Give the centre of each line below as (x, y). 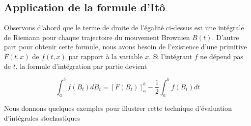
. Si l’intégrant (171, 56)
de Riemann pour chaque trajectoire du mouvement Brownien (97, 37)
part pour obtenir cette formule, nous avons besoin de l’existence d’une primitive (125, 47)
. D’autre (225, 37)
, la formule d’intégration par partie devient (81, 66)
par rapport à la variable (106, 56)
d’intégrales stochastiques (42, 118)
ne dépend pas (222, 56)
